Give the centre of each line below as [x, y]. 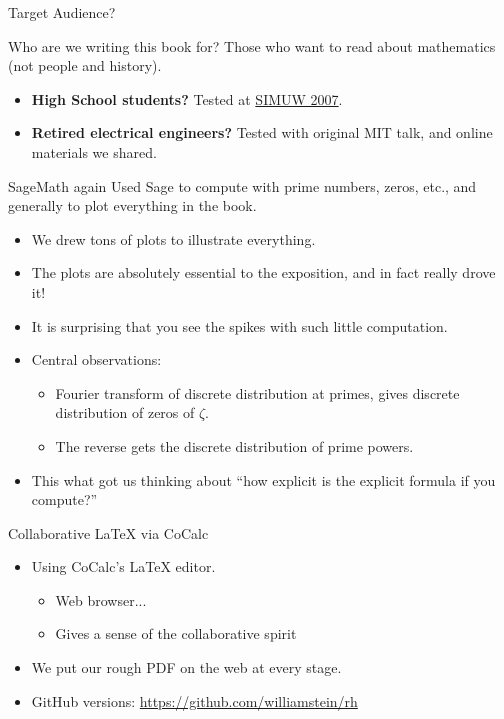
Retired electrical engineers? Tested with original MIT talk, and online [262, 132]
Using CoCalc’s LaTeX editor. [123, 566]
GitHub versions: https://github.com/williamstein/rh [194, 700]
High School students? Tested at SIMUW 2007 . [187, 98]
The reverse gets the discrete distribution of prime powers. [234, 445]
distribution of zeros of [125, 412]
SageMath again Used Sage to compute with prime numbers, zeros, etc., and [242, 185]
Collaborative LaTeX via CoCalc [108, 532]
